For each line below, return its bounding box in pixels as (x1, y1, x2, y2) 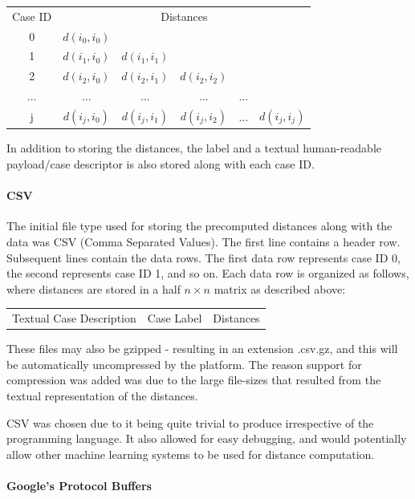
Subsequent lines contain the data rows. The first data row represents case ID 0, (6, 249, 401, 266)
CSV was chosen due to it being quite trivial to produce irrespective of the (6, 414, 374, 431)
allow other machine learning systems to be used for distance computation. (6, 445, 375, 462)
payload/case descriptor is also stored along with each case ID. (6, 156, 315, 172)
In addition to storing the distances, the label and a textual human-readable (6, 140, 382, 156)
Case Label (147, 310, 202, 327)
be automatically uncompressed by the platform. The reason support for (6, 355, 362, 372)
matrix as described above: (214, 280, 346, 297)
